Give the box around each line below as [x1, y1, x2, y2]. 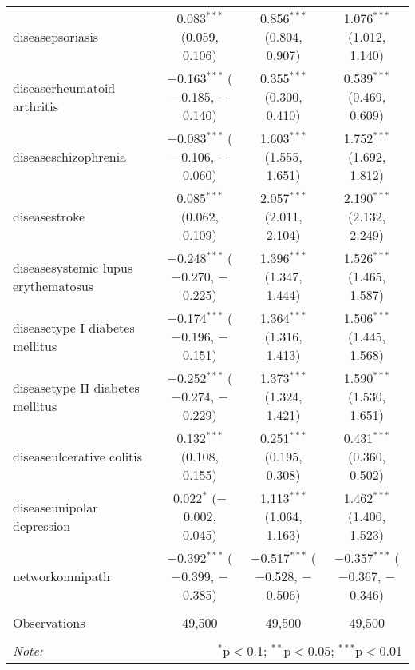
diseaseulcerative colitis [13, 447, 143, 465]
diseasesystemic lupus [13, 257, 133, 277]
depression [13, 516, 71, 535]
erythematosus [13, 276, 94, 295]
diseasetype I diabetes [13, 317, 135, 337]
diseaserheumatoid [13, 78, 116, 97]
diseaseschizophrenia [13, 147, 127, 166]
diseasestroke [13, 207, 85, 225]
